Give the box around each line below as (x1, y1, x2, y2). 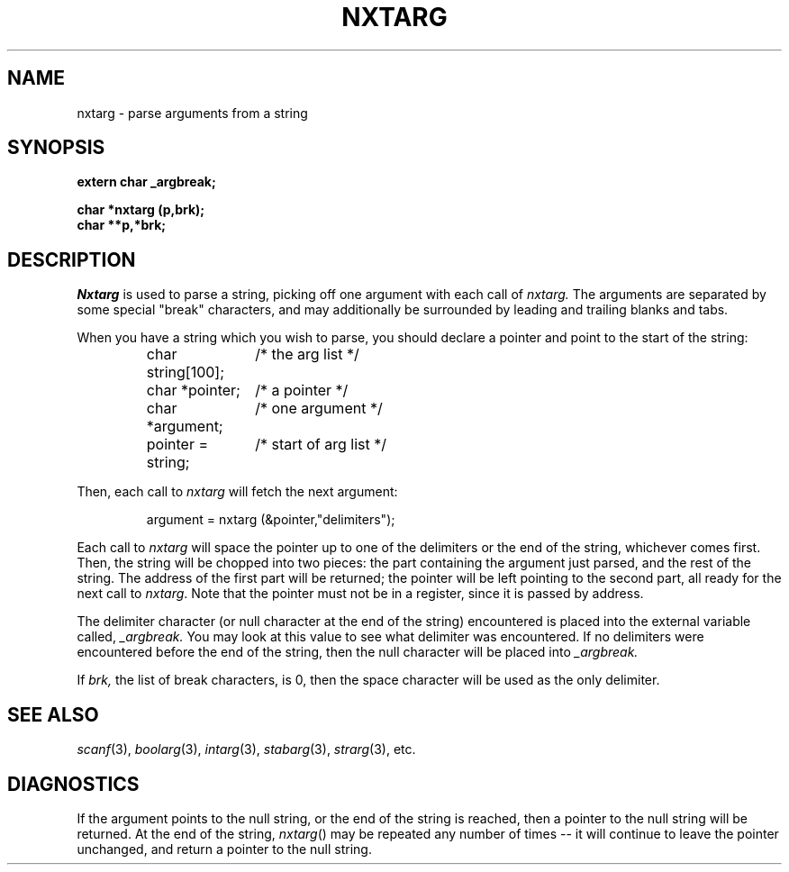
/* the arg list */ (255, 345, 359, 364)
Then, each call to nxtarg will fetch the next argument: (77, 484, 398, 500)
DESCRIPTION (7, 248, 136, 271)
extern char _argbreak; (77, 174, 216, 190)
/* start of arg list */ (255, 435, 386, 454)
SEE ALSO (7, 703, 99, 726)
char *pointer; (146, 381, 240, 400)
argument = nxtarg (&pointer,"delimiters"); (146, 512, 395, 528)
